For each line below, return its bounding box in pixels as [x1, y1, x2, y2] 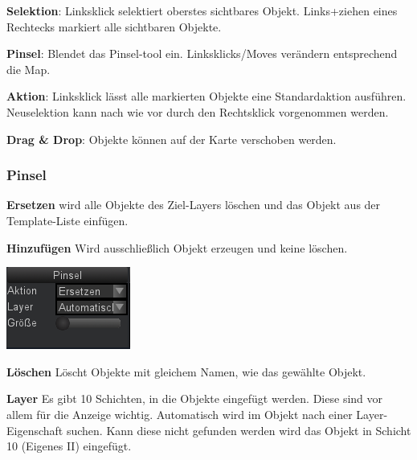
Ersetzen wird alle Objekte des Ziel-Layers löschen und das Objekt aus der [6, 196, 381, 213]
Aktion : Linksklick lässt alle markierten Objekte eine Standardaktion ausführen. [6, 88, 407, 105]
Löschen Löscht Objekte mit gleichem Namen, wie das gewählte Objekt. [6, 363, 366, 380]
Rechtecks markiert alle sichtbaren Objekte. [6, 18, 222, 35]
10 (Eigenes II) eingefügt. [6, 437, 132, 454]
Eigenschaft [6, 421, 63, 438]
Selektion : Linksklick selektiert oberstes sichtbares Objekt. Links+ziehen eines [6, 2, 398, 18]
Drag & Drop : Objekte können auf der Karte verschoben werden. [6, 130, 337, 147]
